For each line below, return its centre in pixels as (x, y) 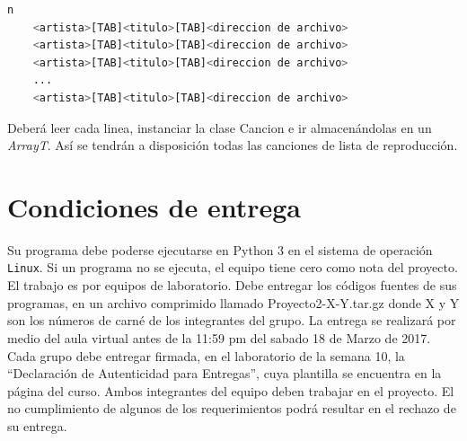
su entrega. (37, 425)
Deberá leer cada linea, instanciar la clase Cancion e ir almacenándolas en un (220, 127)
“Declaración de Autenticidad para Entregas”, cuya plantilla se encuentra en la (225, 373)
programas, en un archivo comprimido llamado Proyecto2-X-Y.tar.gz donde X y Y (233, 302)
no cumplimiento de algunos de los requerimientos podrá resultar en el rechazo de (232, 408)
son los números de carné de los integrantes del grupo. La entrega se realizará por (232, 320)
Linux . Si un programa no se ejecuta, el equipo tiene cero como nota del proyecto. (233, 267)
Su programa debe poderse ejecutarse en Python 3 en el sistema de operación (220, 249)
